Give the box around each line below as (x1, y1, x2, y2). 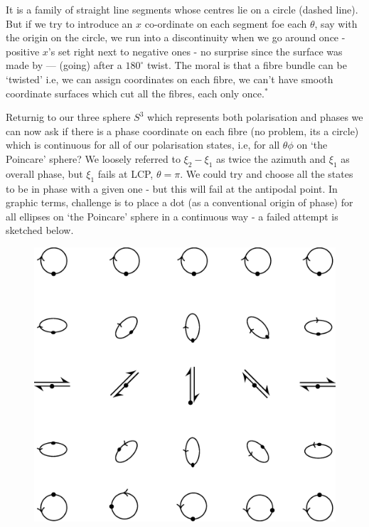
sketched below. (6, 223, 74, 238)
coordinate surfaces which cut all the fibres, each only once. (6, 85, 264, 100)
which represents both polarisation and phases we (147, 110, 363, 124)
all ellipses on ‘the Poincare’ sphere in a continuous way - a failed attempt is (6, 208, 338, 223)
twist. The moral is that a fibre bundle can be (146, 58, 347, 73)
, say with (314, 16, 358, 31)
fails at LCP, (97, 166, 154, 181)
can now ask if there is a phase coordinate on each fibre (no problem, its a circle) (6, 123, 359, 138)
